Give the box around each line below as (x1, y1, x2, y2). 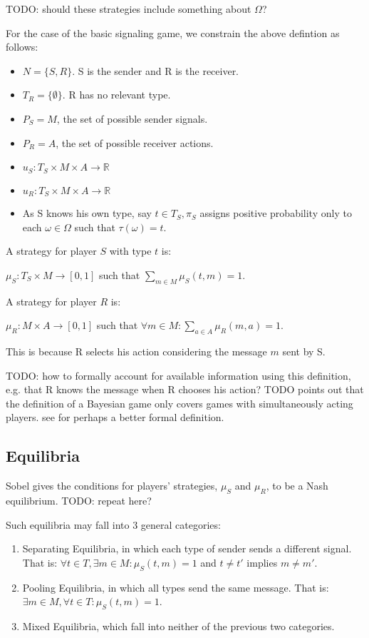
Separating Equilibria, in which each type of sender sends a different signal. (22, 541, 352, 556)
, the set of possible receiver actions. (56, 135, 214, 150)
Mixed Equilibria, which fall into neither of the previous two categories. (22, 618, 335, 633)
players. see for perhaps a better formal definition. (6, 410, 224, 425)
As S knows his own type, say (22, 206, 152, 221)
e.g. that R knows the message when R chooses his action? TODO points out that (6, 382, 364, 397)
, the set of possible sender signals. (56, 111, 208, 126)
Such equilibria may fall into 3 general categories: (6, 517, 221, 532)
